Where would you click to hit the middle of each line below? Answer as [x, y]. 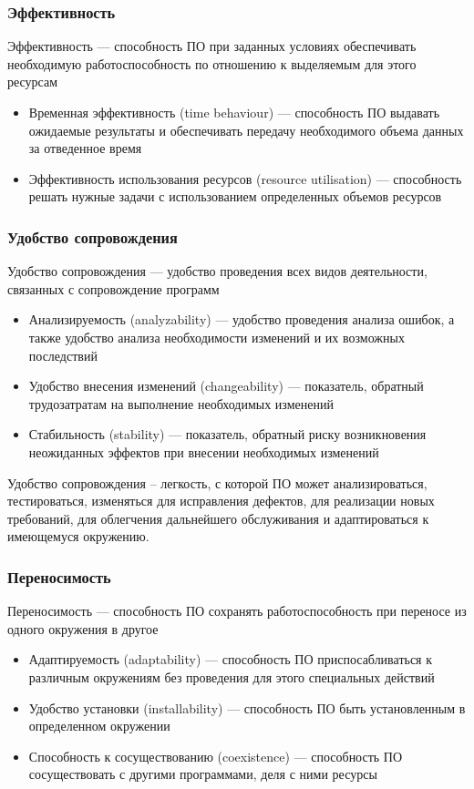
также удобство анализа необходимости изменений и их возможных [216, 337]
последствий [63, 355]
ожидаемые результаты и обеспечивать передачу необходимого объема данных [246, 130]
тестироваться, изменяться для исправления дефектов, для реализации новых [221, 501]
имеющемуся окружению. [78, 536]
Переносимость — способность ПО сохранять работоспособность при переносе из [237, 611]
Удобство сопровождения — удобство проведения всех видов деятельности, [217, 271]
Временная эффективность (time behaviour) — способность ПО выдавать [234, 112]
